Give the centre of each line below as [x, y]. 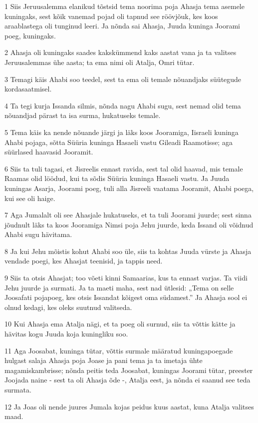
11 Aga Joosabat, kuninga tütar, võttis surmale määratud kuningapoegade [119, 350]
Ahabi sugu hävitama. [38, 234]
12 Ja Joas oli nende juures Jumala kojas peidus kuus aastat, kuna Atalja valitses [129, 406]
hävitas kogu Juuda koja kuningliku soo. [66, 334]
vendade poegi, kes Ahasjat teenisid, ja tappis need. [84, 261]
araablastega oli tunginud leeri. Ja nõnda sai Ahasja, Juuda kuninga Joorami [122, 26]
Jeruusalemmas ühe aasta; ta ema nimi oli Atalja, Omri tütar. [100, 62]
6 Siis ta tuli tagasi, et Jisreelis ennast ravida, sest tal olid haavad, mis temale [124, 168]
